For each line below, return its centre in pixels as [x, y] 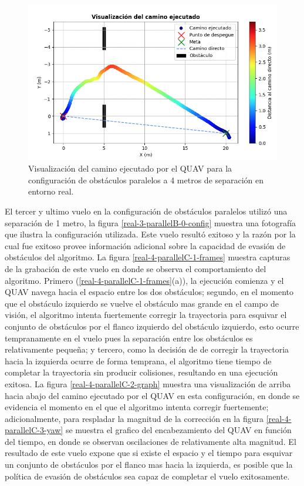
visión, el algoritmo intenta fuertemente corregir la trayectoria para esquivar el [146, 315]
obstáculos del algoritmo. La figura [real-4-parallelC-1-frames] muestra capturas [148, 257]
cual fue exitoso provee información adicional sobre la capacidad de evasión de [145, 245]
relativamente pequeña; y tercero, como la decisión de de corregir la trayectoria [147, 349]
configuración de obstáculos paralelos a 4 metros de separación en [146, 180]
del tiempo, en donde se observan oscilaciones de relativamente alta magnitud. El [151, 441]
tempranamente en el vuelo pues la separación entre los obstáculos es [129, 338]
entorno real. [51, 191]
